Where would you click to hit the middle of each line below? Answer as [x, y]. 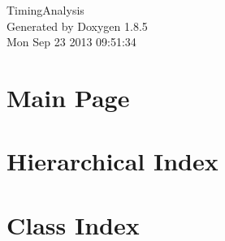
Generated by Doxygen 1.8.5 [77, 26]
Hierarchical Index [112, 161]
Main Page [68, 97]
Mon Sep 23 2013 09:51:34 [71, 42]
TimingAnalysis [45, 10]
